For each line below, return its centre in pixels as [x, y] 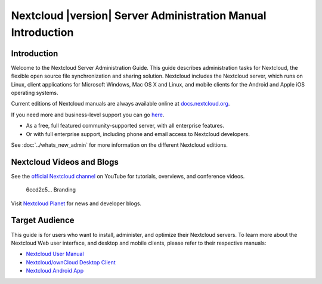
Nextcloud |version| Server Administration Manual [139, 16]
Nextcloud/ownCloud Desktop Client [71, 262]
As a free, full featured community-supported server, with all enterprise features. [125, 126]
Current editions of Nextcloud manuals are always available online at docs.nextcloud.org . [120, 104]
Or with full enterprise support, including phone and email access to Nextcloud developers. [138, 134]
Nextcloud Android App [55, 271]
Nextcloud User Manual [55, 254]
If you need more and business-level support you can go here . [88, 115]
